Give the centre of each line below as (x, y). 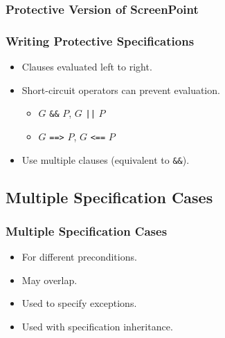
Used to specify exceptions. (79, 303)
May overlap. (49, 280)
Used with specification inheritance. (97, 326)
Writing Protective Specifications (100, 40)
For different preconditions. (79, 257)
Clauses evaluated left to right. (87, 67)
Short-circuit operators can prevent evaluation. (121, 90)
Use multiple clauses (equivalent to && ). (106, 159)
